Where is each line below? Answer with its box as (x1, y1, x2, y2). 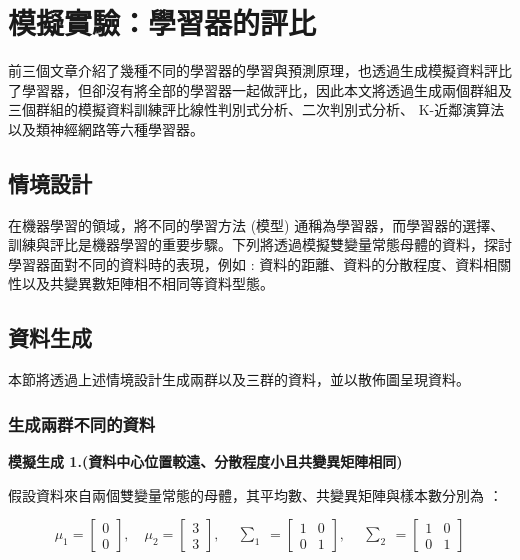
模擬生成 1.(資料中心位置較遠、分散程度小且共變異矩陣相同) (8, 451, 403, 472)
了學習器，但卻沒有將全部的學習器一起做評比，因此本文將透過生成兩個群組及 (8, 79, 512, 100)
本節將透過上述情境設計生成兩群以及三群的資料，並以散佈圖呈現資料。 (8, 369, 470, 390)
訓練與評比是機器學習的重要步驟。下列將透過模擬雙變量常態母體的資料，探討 (8, 234, 512, 255)
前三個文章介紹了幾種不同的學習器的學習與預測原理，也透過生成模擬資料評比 (8, 60, 512, 81)
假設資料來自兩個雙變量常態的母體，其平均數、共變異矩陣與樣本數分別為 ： (8, 484, 503, 505)
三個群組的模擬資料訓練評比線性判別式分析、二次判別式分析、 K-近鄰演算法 (8, 99, 505, 120)
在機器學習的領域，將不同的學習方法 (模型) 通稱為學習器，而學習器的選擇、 (8, 214, 505, 235)
